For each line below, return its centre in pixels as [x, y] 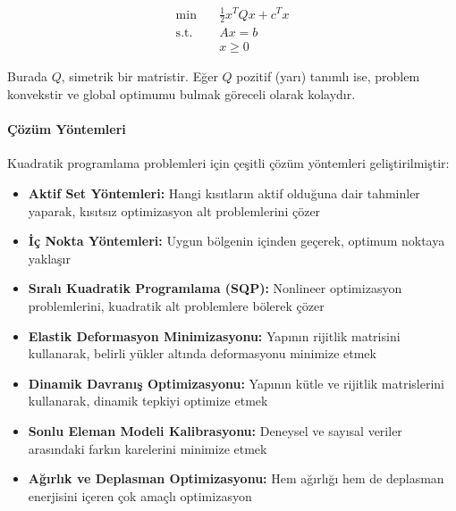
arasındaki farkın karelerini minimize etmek [148, 448]
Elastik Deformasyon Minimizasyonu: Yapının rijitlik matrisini [214, 335]
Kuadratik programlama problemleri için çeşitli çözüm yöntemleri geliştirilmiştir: [228, 163]
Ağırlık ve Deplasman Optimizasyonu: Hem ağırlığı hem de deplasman [236, 478]
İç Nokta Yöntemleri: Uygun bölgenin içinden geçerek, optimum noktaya [236, 241]
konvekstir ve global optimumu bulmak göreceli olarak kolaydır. [182, 94]
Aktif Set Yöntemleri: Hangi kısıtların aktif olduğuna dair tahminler [224, 193]
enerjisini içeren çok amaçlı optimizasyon [140, 495]
